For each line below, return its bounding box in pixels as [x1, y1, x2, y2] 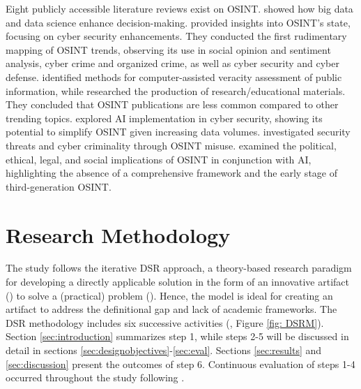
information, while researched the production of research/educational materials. [6, 83, 346, 98]
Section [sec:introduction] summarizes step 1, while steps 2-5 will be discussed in [6, 329, 349, 344]
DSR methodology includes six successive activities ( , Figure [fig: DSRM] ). [6, 315, 324, 330]
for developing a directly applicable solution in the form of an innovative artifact [6, 274, 350, 289]
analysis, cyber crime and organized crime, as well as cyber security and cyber [6, 56, 339, 71]
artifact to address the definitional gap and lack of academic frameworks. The [6, 302, 337, 316]
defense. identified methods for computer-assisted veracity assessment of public [6, 69, 342, 84]
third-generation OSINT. [6, 179, 112, 193]
